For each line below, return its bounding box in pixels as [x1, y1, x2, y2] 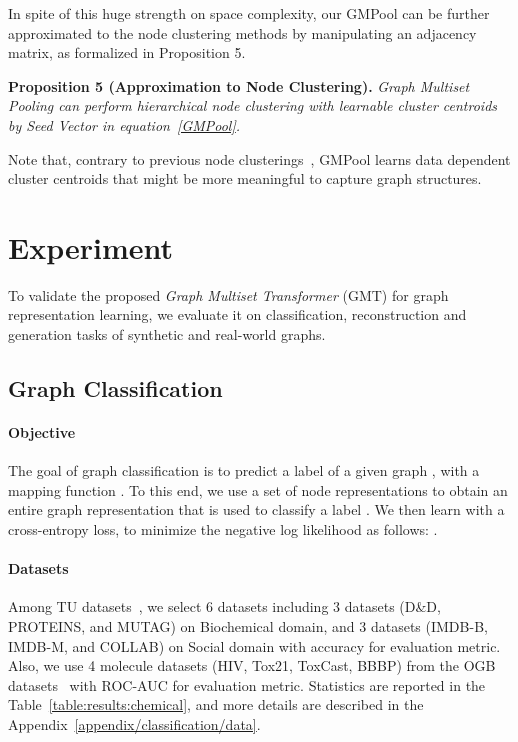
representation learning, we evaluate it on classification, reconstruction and [8, 304, 467, 325]
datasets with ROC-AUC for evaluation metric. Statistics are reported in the [8, 674, 486, 695]
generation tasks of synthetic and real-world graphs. [8, 324, 326, 345]
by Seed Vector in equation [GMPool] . [8, 114, 241, 135]
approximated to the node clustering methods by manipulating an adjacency [8, 22, 477, 43]
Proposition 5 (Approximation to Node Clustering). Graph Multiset [8, 75, 470, 96]
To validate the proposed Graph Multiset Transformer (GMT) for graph [8, 284, 449, 305]
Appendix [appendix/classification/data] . [8, 713, 261, 734]
